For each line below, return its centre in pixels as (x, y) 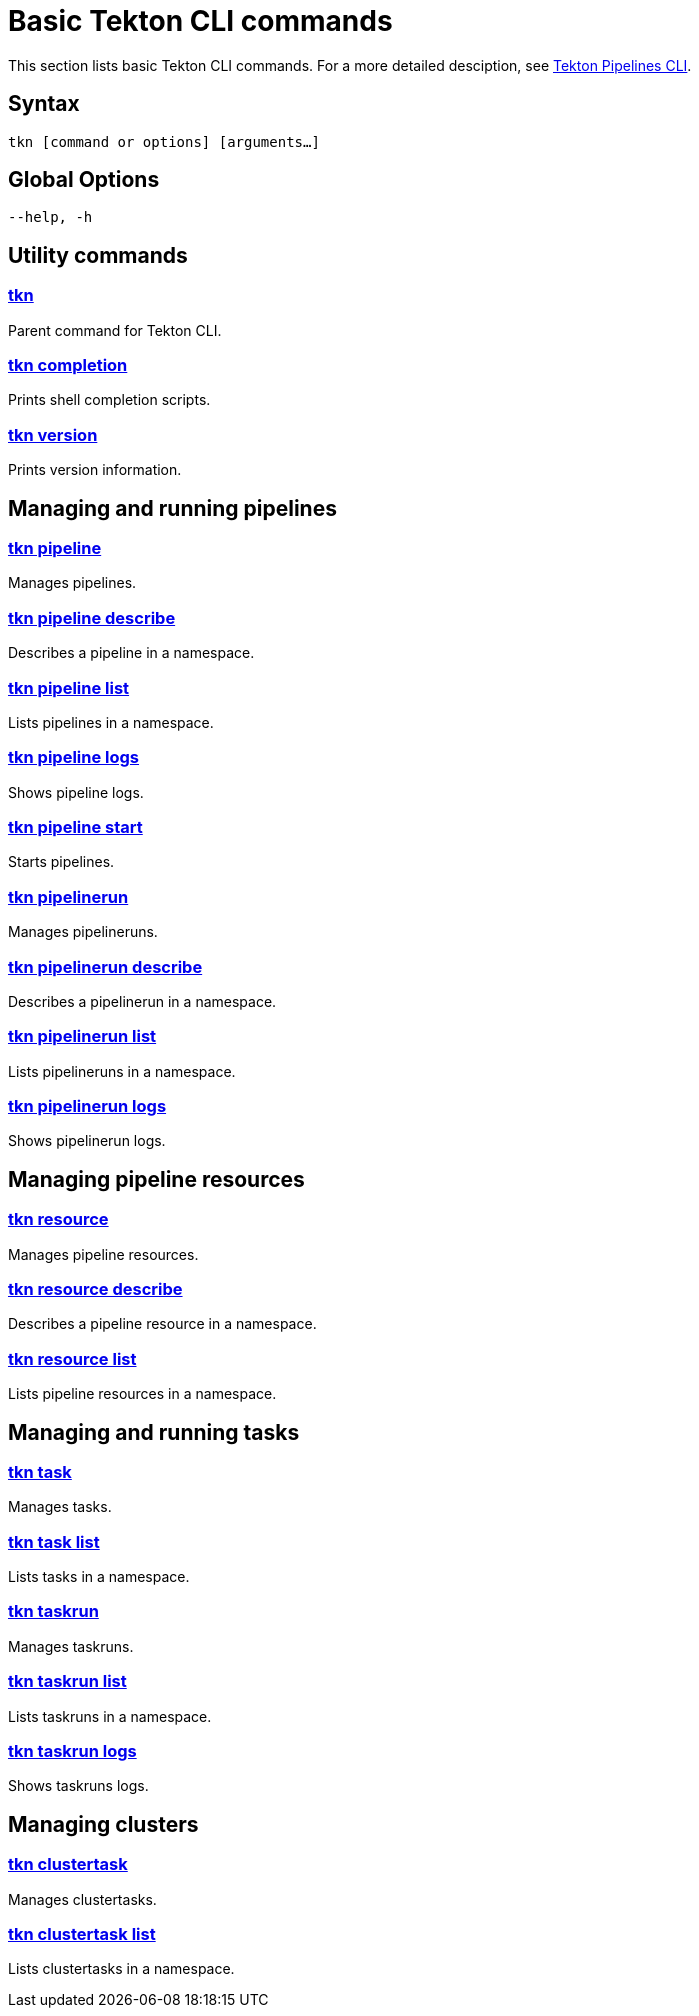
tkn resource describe (95, 1288)
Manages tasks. (60, 1507)
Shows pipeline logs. (76, 792)
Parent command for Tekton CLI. (115, 330)
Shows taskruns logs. (78, 1786)
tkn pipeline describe (92, 617)
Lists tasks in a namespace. (99, 1577)
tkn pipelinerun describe (105, 966)
